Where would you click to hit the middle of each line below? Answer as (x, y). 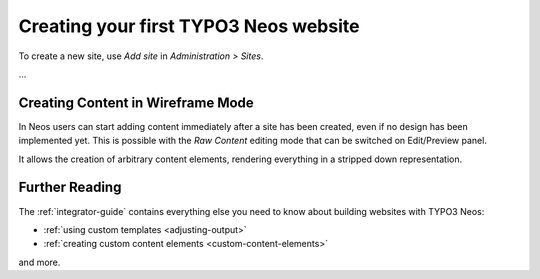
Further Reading (70, 187)
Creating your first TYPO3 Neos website (189, 26)
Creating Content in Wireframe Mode (136, 102)
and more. (39, 262)
